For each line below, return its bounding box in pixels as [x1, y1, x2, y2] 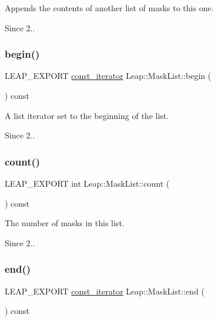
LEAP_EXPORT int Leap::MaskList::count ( [5, 177, 170, 189]
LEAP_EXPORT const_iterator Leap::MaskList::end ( [5, 284, 204, 297]
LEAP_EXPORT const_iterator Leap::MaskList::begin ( [5, 70, 212, 82]
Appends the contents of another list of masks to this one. [5, 2, 214, 14]
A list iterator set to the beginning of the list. [5, 109, 169, 121]
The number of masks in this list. [5, 217, 125, 229]
